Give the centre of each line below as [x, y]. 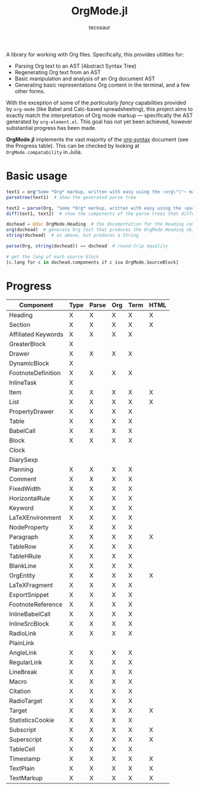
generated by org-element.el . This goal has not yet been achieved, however [99, 121]
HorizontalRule [30, 498]
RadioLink [23, 633]
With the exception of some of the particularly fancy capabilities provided [96, 103]
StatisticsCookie [32, 720]
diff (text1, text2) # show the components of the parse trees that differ [102, 214]
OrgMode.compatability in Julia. [44, 152]
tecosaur [99, 27]
